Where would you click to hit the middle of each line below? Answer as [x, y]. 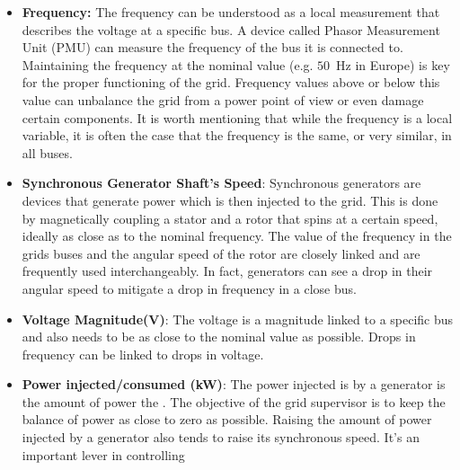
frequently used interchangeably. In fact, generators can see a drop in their [227, 271]
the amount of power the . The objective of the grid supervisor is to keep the [234, 401]
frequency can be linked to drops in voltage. [143, 354]
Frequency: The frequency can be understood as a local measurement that [231, 12]
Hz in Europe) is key [393, 64]
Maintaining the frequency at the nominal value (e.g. [168, 64]
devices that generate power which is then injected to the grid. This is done [230, 200]
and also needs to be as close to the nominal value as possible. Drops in [219, 337]
